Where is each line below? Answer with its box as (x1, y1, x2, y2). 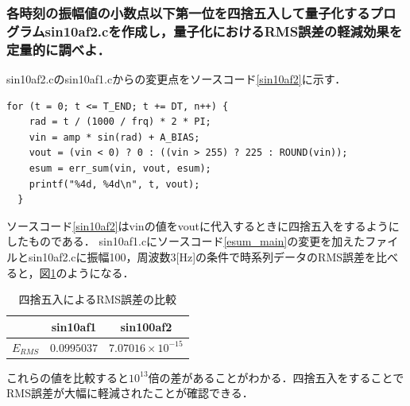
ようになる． (67, 264, 134, 280)
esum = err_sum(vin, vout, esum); (29, 163, 211, 175)
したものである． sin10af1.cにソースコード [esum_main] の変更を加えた (6, 233, 366, 249)
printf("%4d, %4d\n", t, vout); (29, 178, 200, 190)
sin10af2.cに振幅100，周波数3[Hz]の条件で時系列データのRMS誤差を (28, 249, 377, 265)
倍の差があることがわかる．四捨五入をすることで (148, 369, 404, 385)
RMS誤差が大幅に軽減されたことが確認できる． (6, 385, 253, 401)
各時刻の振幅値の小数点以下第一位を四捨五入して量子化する (6, 2, 370, 22)
